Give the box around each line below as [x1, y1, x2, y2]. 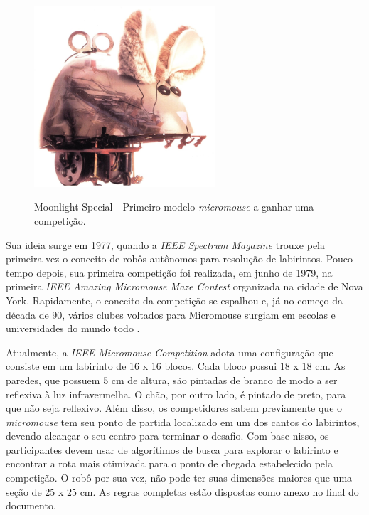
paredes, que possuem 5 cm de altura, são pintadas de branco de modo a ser [6, 372, 338, 387]
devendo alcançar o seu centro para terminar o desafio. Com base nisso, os [6, 428, 329, 443]
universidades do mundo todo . [6, 321, 140, 336]
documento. [6, 498, 56, 513]
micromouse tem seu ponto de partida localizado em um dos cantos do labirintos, [6, 414, 360, 429]
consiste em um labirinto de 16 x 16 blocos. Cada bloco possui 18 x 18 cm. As [6, 359, 346, 373]
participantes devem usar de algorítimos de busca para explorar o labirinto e [6, 442, 338, 457]
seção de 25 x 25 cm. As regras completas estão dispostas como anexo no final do [6, 484, 359, 499]
